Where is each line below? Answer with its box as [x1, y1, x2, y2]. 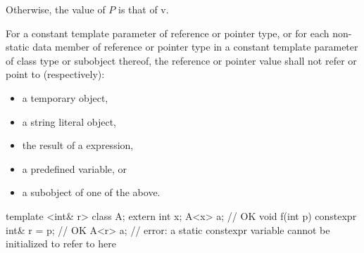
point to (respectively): [6, 67, 105, 82]
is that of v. [118, 2, 169, 16]
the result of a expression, [22, 138, 134, 153]
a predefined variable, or [22, 161, 127, 176]
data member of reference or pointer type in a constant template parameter [32, 39, 358, 54]
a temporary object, [22, 90, 108, 105]
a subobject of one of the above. [22, 185, 161, 200]
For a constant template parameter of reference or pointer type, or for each [6, 25, 330, 40]
